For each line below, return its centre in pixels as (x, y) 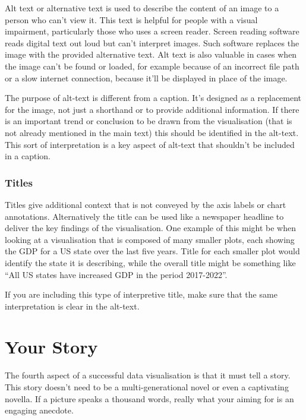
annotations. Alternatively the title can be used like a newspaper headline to (144, 216)
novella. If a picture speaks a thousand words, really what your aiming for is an (149, 398)
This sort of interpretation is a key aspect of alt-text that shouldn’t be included (150, 144)
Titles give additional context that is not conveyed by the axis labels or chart (146, 204)
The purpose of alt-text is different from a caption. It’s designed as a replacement (153, 98)
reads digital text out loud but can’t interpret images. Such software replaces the (152, 42)
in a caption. (28, 156)
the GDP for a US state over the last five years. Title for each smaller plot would (152, 251)
